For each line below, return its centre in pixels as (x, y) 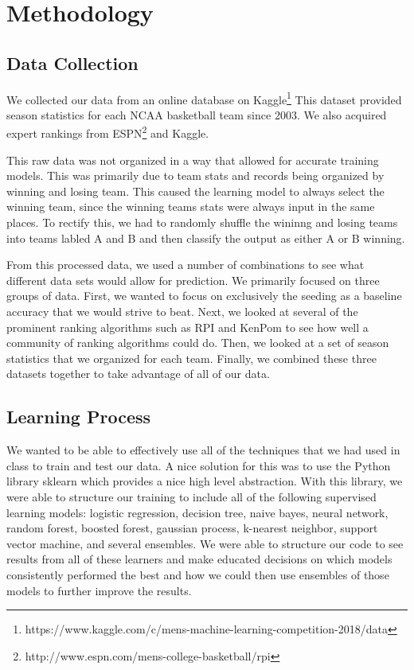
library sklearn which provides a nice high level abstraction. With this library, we (205, 481)
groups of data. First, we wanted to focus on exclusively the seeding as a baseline (204, 296)
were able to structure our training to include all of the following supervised (191, 496)
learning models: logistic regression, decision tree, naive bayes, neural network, (197, 512)
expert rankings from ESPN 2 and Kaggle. (108, 132)
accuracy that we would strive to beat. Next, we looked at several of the (182, 312)
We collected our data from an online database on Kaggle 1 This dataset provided (204, 98)
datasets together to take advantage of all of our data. (138, 374)
